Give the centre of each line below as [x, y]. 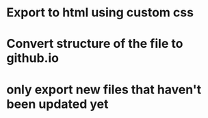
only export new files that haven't [104, 89]
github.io [33, 58]
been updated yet [57, 104]
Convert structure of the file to [95, 44]
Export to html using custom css [100, 13]
